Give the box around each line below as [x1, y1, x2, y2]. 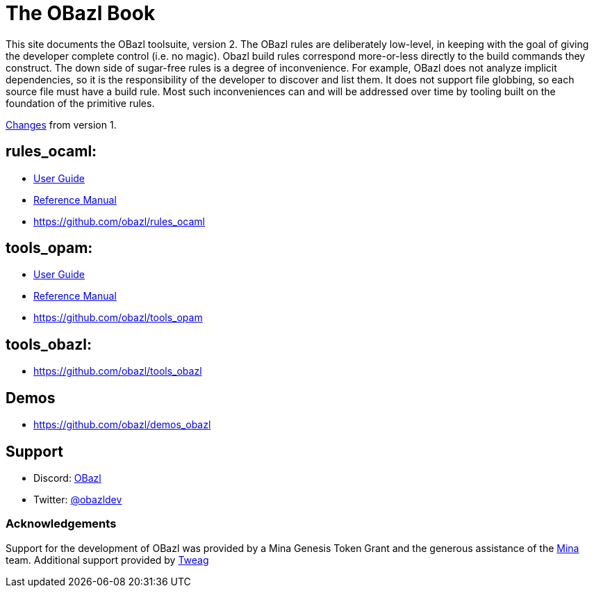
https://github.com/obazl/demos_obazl [33, 419, 211, 431]
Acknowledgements [6, 517, 117, 531]
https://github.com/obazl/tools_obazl [33, 365, 202, 377]
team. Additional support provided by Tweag [6, 553, 209, 566]
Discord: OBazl [33, 471, 101, 484]
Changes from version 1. [6, 118, 117, 131]
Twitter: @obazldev [33, 493, 122, 505]
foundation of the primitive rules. [6, 97, 155, 109]
